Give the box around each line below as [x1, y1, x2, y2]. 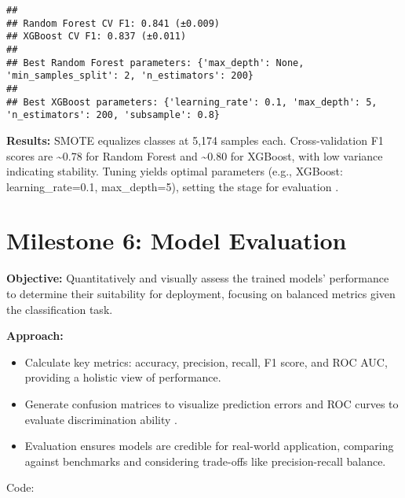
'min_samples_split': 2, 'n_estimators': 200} [6, 70, 254, 82]
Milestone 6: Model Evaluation [6, 224, 347, 256]
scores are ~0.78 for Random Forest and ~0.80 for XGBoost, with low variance [6, 147, 383, 164]
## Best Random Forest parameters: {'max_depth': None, [6, 57, 305, 68]
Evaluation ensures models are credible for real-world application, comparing [24, 437, 394, 454]
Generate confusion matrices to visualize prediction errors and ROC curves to [24, 395, 399, 411]
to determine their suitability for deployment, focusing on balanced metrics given [6, 286, 396, 301]
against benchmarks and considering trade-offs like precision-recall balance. [24, 452, 386, 469]
